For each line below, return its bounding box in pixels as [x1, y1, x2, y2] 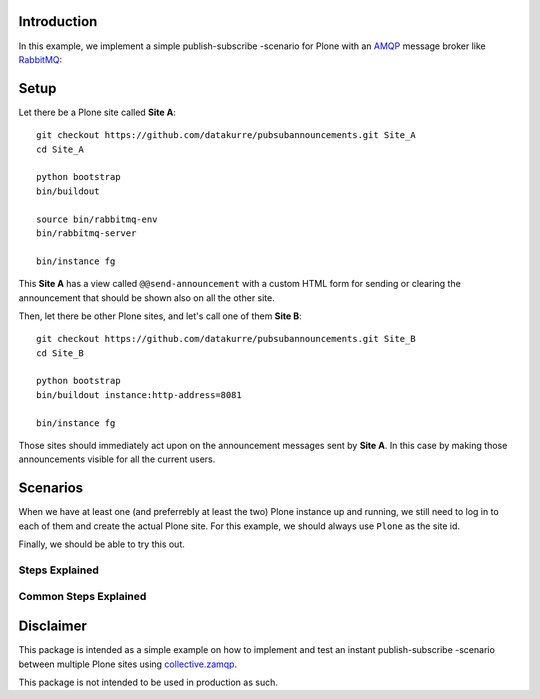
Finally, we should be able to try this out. [18, 538, 185, 550]
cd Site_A [36, 143, 84, 155]
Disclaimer [18, 618, 87, 635]
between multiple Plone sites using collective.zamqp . [18, 658, 238, 670]
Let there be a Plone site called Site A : [18, 106, 177, 118]
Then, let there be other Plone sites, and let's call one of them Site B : [18, 310, 302, 322]
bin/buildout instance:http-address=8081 [36, 389, 242, 400]
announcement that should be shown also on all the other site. [18, 291, 275, 304]
